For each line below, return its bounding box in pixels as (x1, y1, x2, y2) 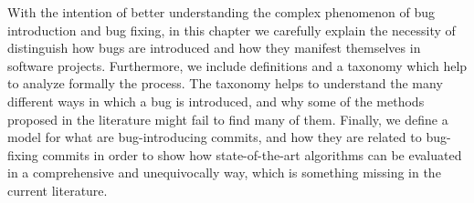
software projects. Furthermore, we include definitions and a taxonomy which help (7, 56, 468, 75)
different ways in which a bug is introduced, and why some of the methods (7, 91, 425, 110)
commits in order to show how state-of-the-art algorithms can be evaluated (42, 145, 462, 164)
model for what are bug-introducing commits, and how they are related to (7, 127, 422, 147)
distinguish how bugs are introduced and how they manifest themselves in (7, 38, 421, 57)
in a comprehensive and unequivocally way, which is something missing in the (7, 163, 441, 182)
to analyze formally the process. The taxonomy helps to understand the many (7, 74, 443, 93)
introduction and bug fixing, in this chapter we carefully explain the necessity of (7, 20, 456, 39)
